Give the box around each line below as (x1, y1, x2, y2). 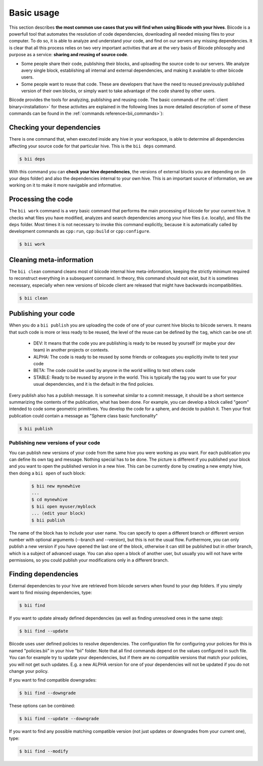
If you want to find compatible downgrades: (9, 677, 97, 683)
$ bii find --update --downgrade (19, 716, 99, 722)
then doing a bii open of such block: (9, 470, 86, 476)
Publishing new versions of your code (9, 439, 100, 446)
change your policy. (9, 668, 49, 674)
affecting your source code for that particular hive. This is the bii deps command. (9, 143, 176, 149)
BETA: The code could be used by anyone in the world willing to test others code (33, 368, 196, 373)
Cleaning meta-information (9, 255, 94, 264)
